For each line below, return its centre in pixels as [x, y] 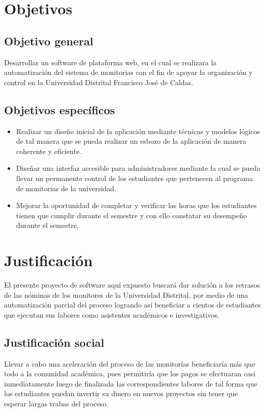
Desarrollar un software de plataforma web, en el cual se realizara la [110, 62]
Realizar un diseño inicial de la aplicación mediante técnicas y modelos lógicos [138, 131]
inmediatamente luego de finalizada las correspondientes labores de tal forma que [131, 383]
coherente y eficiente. [49, 151]
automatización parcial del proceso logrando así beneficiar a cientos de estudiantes [132, 305]
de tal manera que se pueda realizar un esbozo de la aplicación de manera [131, 141]
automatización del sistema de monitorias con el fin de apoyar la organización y [128, 72]
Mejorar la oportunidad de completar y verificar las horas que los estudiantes [136, 205]
